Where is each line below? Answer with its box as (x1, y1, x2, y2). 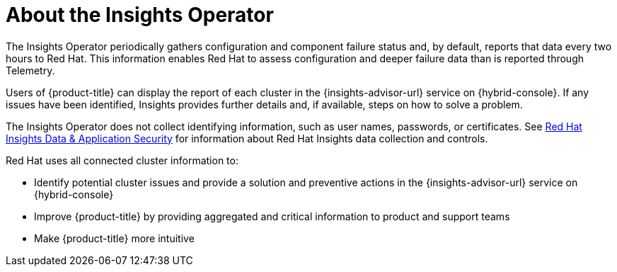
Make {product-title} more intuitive (34, 232, 195, 244)
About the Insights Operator (6, 3, 274, 27)
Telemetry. (6, 64, 55, 76)
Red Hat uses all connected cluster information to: (6, 154, 238, 166)
